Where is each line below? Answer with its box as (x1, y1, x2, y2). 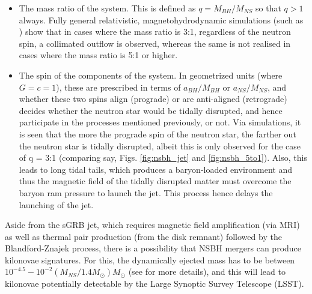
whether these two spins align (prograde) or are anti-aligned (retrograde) (19, 92, 287, 105)
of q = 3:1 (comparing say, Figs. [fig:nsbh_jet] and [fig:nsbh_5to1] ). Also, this (19, 151, 307, 164)
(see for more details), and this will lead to (128, 265, 286, 278)
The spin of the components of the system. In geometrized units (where (19, 68, 283, 81)
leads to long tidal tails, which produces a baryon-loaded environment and (19, 163, 293, 175)
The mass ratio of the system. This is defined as (19, 2, 196, 14)
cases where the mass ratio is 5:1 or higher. (19, 49, 178, 61)
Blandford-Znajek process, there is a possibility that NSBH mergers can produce (5, 242, 302, 254)
